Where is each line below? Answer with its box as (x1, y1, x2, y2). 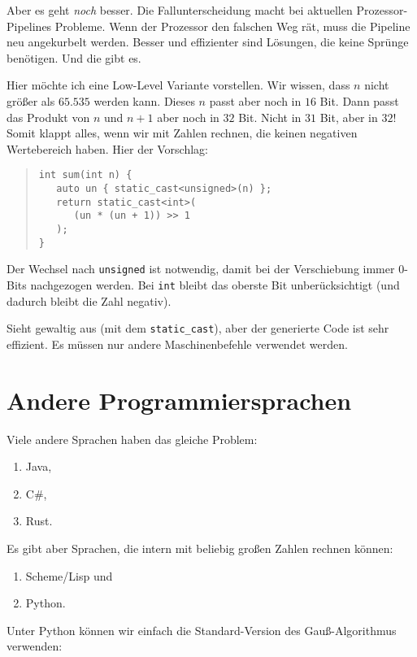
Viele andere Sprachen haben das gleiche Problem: (7, 430, 258, 447)
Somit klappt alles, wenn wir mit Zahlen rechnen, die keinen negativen (7, 124, 358, 141)
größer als (7, 92, 55, 109)
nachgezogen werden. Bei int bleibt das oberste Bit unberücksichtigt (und (30, 276, 400, 293)
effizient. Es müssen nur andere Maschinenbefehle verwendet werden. (7, 335, 348, 352)
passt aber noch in (209, 92, 302, 109)
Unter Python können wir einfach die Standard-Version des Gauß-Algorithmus (7, 621, 397, 638)
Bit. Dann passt (319, 92, 399, 109)
